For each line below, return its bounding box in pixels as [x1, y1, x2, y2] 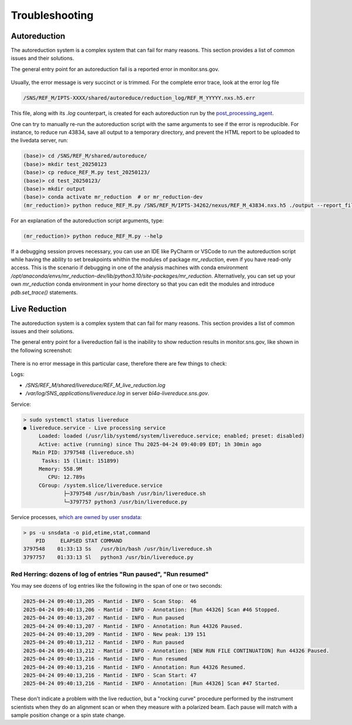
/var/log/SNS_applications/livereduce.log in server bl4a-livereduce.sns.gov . [25, 390, 209, 397]
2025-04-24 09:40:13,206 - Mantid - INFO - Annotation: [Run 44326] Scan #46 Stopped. [23, 606, 280, 613]
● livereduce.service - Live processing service [23, 425, 166, 431]
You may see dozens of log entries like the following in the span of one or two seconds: [11, 582, 222, 590]
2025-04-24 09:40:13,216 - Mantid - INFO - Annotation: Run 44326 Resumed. [23, 663, 246, 670]
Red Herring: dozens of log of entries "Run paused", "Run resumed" [11, 570, 209, 578]
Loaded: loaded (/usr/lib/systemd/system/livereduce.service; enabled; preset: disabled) [38, 433, 305, 439]
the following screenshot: [11, 347, 73, 354]
